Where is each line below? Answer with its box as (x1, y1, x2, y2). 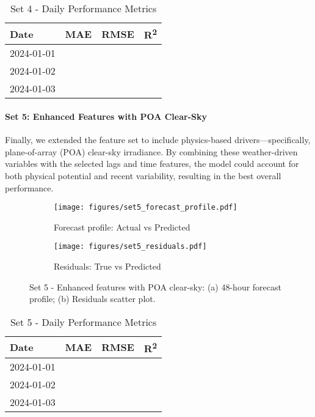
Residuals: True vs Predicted (54, 260, 161, 272)
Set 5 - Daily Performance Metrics (10, 314, 157, 329)
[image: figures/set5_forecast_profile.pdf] (54, 203, 237, 212)
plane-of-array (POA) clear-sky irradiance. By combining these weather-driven (5, 145, 298, 158)
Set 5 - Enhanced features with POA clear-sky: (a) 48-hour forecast (29, 280, 281, 293)
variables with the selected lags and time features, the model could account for (5, 157, 299, 170)
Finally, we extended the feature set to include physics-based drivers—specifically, (5, 133, 311, 146)
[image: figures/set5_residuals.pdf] (54, 242, 207, 251)
